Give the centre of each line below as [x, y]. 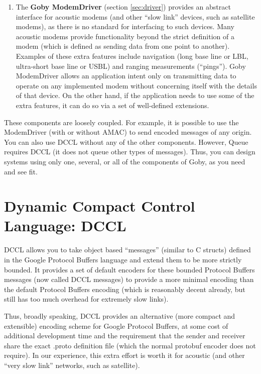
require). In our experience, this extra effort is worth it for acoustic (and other [124, 355]
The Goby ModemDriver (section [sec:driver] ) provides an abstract [123, 7]
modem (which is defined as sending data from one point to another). [123, 46]
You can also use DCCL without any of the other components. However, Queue [126, 142]
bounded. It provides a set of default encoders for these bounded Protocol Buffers [129, 269]
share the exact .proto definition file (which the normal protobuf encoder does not [130, 345]
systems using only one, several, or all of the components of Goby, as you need [125, 161]
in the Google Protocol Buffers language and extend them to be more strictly [123, 259]
